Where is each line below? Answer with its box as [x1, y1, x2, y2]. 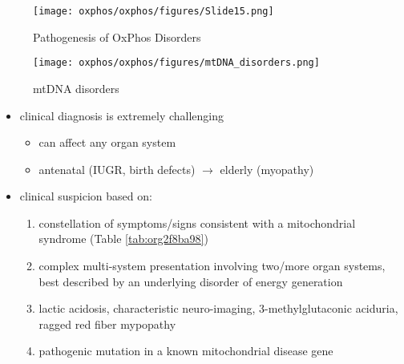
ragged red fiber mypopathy [38, 315, 176, 332]
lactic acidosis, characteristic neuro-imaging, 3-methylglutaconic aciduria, [38, 300, 398, 317]
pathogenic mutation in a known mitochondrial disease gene [38, 342, 333, 359]
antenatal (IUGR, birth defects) [38, 160, 196, 177]
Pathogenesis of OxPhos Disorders [33, 28, 201, 45]
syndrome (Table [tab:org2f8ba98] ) [38, 230, 208, 247]
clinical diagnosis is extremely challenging [19, 107, 224, 123]
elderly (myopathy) [220, 160, 314, 177]
